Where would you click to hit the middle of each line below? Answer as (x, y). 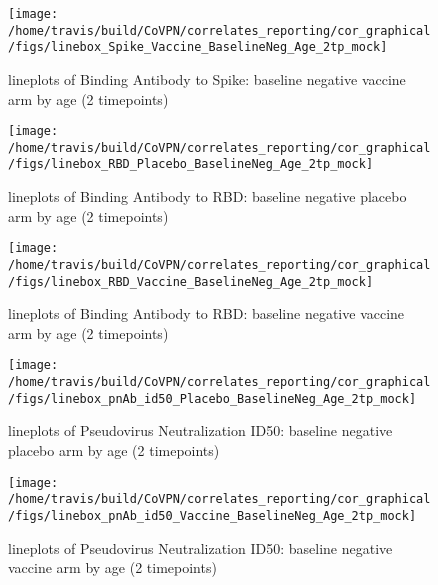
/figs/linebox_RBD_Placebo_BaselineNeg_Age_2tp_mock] (191, 164)
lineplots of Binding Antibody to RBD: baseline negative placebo (207, 196)
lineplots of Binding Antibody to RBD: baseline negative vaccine (206, 313)
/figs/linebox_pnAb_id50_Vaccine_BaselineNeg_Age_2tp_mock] (212, 515)
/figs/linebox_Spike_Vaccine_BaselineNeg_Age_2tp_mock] (198, 47)
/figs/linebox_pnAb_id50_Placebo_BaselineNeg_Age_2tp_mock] (212, 398)
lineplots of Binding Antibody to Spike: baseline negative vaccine (207, 78)
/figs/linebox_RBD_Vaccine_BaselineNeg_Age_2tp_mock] (191, 281)
